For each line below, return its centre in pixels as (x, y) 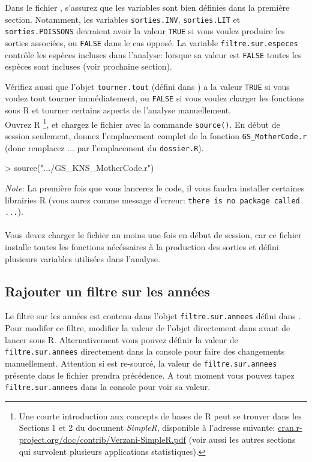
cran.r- (290, 427)
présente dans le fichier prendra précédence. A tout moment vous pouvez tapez (150, 375)
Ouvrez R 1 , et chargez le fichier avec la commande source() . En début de (142, 123)
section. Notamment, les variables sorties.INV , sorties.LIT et (123, 19)
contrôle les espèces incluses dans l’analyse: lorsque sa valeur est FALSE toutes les (153, 54)
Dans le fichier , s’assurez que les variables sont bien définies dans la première (147, 7)
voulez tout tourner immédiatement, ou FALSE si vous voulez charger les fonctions (155, 98)
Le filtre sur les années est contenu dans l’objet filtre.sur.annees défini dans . (153, 316)
